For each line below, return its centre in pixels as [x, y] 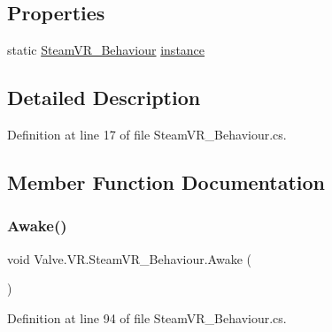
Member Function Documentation [166, 181]
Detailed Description [104, 98]
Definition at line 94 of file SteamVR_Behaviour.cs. [147, 317]
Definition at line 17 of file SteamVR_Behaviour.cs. [147, 134]
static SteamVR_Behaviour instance [106, 50]
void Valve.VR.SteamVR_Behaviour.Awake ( [129, 258]
